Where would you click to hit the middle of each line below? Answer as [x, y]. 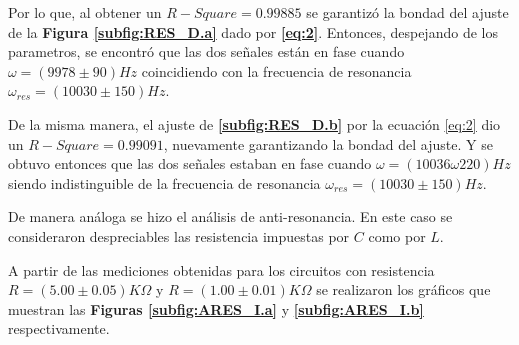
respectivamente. [59, 328]
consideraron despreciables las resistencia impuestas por [179, 235]
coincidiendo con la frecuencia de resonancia [276, 70]
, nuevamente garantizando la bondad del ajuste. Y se [328, 143]
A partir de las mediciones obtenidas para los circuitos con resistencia [221, 269]
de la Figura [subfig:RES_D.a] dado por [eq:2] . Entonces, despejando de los [253, 31]
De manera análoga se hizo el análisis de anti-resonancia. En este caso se [230, 216]
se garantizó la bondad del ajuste [407, 12]
